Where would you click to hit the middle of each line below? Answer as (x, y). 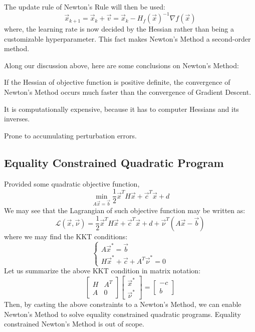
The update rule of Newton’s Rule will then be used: (85, 7)
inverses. (17, 119)
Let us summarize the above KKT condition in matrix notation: (102, 271)
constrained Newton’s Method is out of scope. (74, 324)
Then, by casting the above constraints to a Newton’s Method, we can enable (123, 304)
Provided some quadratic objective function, (72, 183)
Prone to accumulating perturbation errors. (70, 135)
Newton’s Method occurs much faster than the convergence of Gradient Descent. (128, 92)
